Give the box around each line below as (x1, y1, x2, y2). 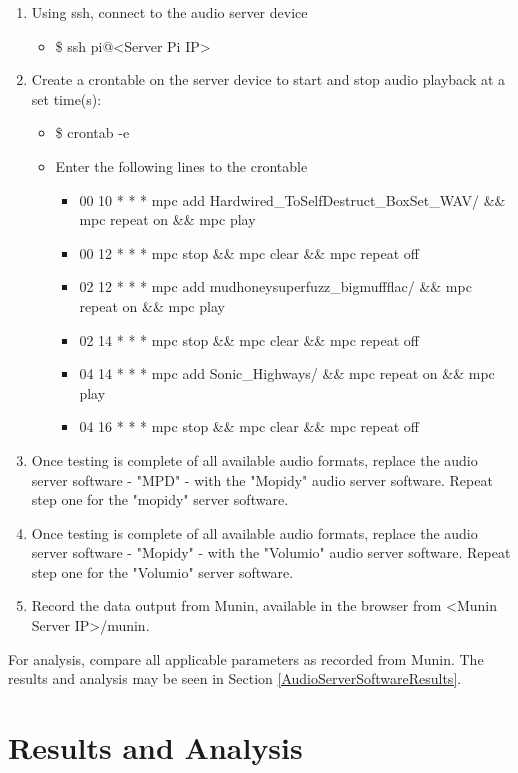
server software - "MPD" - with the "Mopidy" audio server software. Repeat (31, 469, 493, 490)
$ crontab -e (55, 122, 130, 143)
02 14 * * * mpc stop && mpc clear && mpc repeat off (79, 329, 419, 350)
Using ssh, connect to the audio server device (31, 2, 308, 22)
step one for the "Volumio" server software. (31, 561, 294, 582)
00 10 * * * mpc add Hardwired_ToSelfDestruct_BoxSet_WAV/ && (79, 189, 506, 210)
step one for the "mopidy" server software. (31, 489, 289, 510)
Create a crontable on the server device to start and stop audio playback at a (31, 69, 506, 90)
